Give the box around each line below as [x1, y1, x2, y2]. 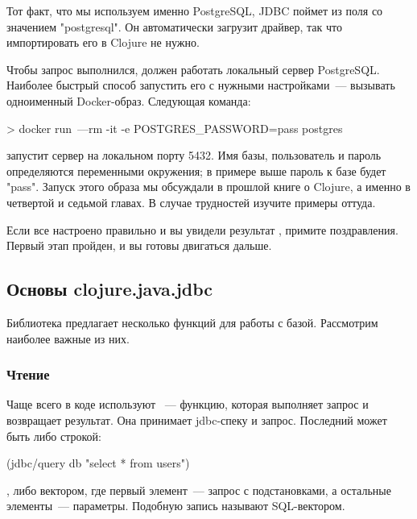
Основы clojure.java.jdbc [6, 276, 213, 301]
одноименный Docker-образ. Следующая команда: [6, 92, 251, 109]
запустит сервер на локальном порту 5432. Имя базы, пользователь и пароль [6, 147, 382, 164]
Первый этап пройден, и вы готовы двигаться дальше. [6, 237, 272, 254]
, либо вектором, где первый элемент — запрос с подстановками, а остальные [6, 481, 391, 498]
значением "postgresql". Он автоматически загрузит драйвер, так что [6, 18, 342, 35]
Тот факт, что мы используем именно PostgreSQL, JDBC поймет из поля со [6, 2, 383, 19]
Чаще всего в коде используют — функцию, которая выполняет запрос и [6, 396, 369, 413]
